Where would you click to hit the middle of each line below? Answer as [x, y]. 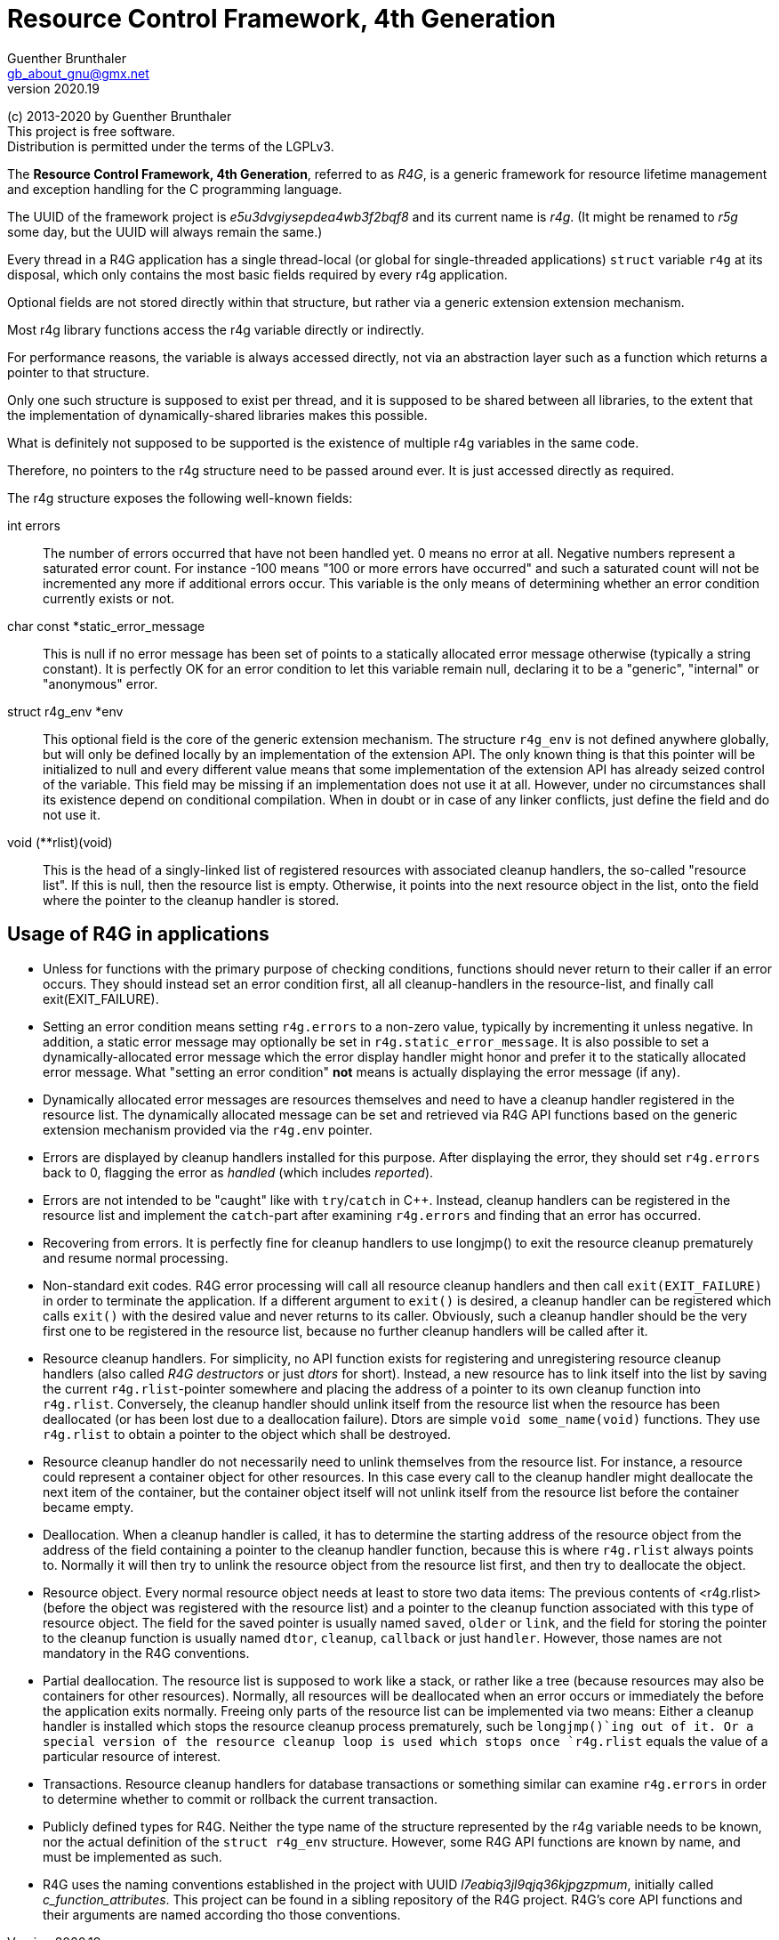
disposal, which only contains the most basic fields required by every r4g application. [257, 274]
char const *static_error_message [106, 626]
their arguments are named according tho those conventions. [222, 1914]
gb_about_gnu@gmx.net [78, 73]
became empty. [88, 1507]
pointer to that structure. [79, 372]
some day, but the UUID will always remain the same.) [165, 231]
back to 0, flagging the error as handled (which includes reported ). [238, 1172]
